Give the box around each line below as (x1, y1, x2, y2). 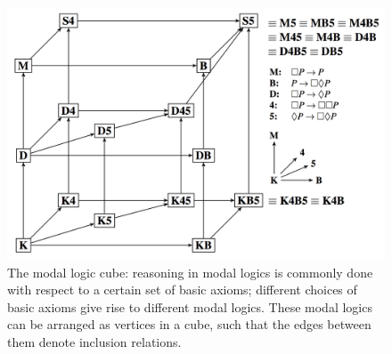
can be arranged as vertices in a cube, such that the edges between (7, 315, 372, 334)
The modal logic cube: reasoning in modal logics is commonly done (7, 262, 373, 281)
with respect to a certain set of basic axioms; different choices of (7, 280, 357, 299)
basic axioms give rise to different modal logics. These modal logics (7, 297, 372, 316)
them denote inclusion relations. (7, 333, 182, 351)
